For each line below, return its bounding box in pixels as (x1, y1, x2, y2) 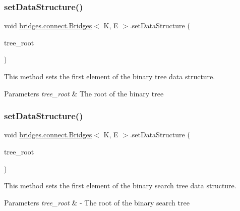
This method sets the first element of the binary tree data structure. (4, 71, 215, 81)
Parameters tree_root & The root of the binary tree (4, 88, 164, 98)
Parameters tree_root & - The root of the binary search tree (4, 197, 190, 207)
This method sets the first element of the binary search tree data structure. (4, 180, 236, 191)
